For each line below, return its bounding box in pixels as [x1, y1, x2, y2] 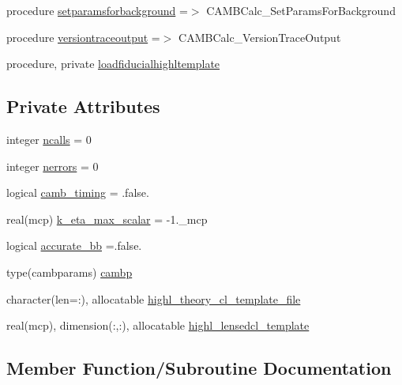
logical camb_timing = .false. [6, 184, 149, 201]
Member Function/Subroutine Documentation [6, 356, 392, 380]
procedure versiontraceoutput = [6, 28, 160, 45]
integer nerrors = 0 [6, 157, 99, 174]
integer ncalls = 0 [6, 130, 92, 147]
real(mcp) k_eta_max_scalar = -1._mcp [6, 210, 208, 227]
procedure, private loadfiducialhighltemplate [6, 55, 220, 72]
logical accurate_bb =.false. [6, 237, 142, 254]
